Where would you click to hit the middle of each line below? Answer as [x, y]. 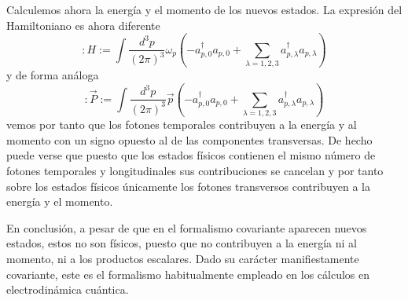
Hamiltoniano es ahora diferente [83, 25]
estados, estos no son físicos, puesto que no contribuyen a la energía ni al [182, 243]
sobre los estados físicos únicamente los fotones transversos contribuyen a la [188, 186]
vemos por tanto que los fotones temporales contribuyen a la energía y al [182, 124]
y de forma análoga [53, 74]
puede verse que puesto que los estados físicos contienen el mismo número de [191, 155]
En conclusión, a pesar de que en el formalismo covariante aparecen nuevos [187, 227]
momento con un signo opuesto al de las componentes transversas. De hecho [189, 139]
